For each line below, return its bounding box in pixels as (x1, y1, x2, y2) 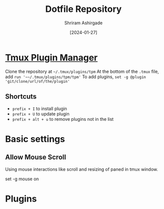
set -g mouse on (5, 176, 39, 182)
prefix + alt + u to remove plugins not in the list (12, 116, 114, 122)
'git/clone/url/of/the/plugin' (5, 79, 70, 84)
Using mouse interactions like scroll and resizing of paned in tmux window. (5, 166, 158, 172)
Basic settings (5, 133, 66, 145)
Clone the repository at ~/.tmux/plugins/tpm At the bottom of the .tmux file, (5, 68, 159, 74)
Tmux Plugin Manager (5, 52, 98, 63)
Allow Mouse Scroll (5, 153, 66, 161)
